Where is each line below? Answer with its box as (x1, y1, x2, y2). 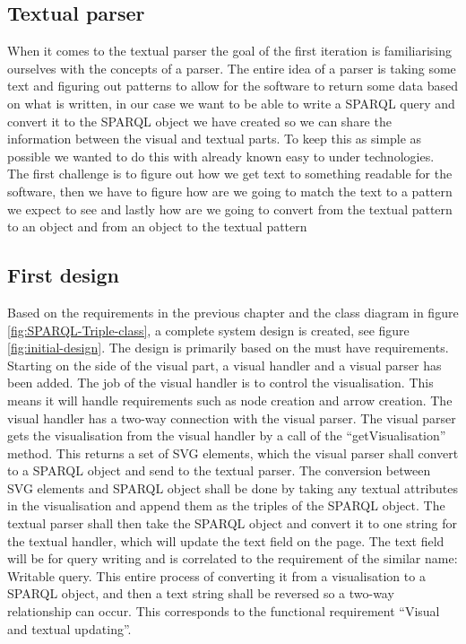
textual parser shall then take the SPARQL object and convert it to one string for (7, 514, 457, 533)
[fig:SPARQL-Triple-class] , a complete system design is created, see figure (7, 320, 410, 339)
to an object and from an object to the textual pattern (7, 217, 307, 236)
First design (7, 261, 120, 289)
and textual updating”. (7, 619, 132, 638)
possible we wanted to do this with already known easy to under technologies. (7, 146, 435, 165)
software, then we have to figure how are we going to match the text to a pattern (7, 181, 453, 200)
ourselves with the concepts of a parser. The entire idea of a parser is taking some (7, 58, 456, 77)
